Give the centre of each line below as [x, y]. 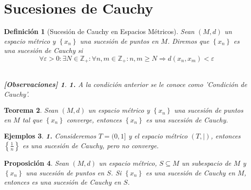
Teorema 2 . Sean [31, 110]
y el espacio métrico [158, 136]
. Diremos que [188, 41]
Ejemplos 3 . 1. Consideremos [50, 136]
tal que [32, 119]
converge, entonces [94, 119]
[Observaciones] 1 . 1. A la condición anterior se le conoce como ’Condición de [125, 84]
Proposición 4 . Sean [37, 163]
